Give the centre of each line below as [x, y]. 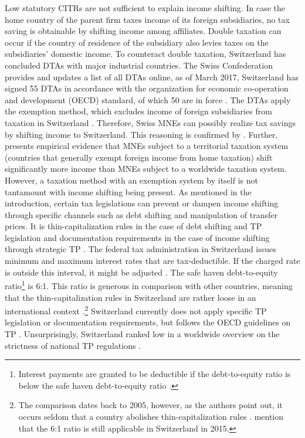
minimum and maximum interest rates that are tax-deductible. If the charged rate [152, 261]
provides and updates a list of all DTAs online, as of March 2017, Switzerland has [152, 77]
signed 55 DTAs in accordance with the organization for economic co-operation [147, 88]
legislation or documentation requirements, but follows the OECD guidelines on [148, 322]
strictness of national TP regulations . [73, 345]
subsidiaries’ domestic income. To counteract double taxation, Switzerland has [145, 54]
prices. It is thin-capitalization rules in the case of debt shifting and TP [133, 226]
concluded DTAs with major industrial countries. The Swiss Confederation [139, 65]
